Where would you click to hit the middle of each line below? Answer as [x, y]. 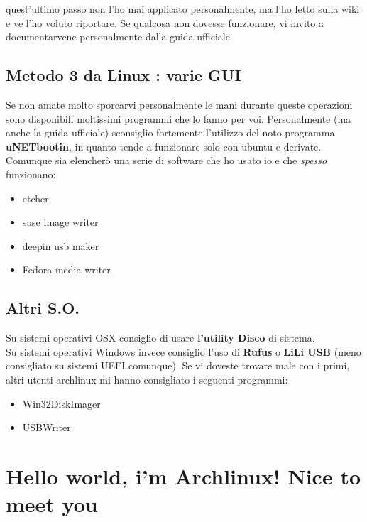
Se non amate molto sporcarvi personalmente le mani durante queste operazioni [179, 104]
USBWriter [46, 427]
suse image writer [60, 222]
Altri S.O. [43, 308]
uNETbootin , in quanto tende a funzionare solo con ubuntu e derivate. [164, 146]
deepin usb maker [61, 245]
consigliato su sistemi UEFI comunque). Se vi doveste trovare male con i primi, [178, 365]
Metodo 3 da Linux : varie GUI [124, 75]
